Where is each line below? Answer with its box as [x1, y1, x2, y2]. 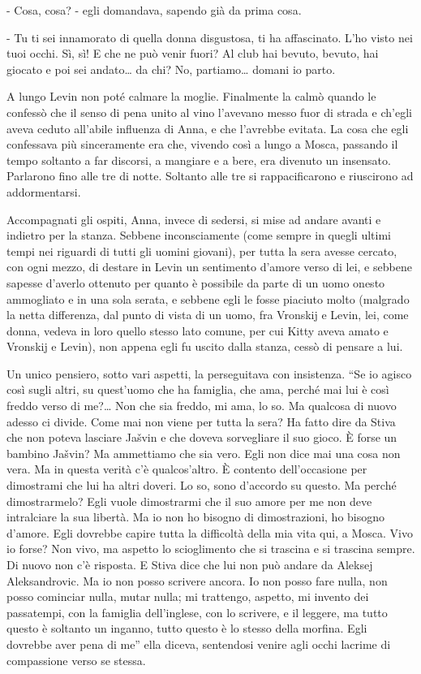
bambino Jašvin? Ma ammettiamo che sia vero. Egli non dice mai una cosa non [6, 444, 401, 461]
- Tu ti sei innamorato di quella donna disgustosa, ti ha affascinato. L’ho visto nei [6, 28, 413, 45]
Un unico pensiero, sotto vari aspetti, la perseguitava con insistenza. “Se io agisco [6, 365, 412, 382]
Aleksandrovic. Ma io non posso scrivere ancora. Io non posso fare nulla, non [6, 572, 388, 589]
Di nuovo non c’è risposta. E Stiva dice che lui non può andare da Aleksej [6, 556, 373, 572]
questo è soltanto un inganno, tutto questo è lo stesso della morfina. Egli [6, 620, 367, 637]
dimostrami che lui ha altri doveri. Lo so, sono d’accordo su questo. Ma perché [6, 477, 397, 494]
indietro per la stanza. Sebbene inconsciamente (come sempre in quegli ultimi [6, 227, 391, 244]
